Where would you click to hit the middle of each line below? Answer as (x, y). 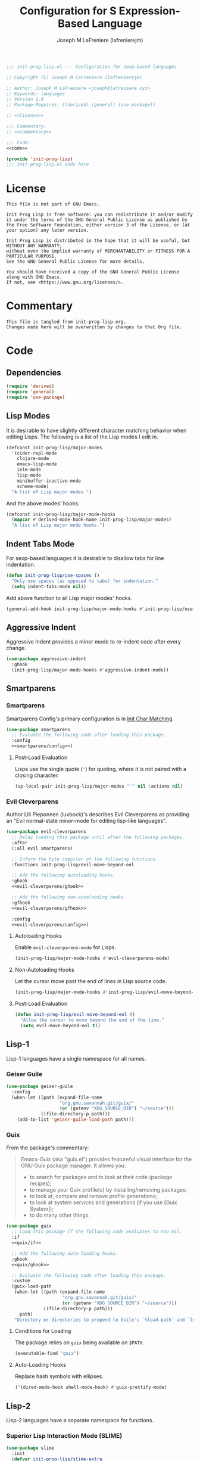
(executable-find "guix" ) (47, 1354)
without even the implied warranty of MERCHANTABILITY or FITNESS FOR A (98, 251)
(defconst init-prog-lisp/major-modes (54, 447)
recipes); (40, 1183)
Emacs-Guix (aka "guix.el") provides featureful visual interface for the (106, 1160)
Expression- (149, 11)
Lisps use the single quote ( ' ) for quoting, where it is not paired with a (100, 769)
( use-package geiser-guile (40, 1086)
